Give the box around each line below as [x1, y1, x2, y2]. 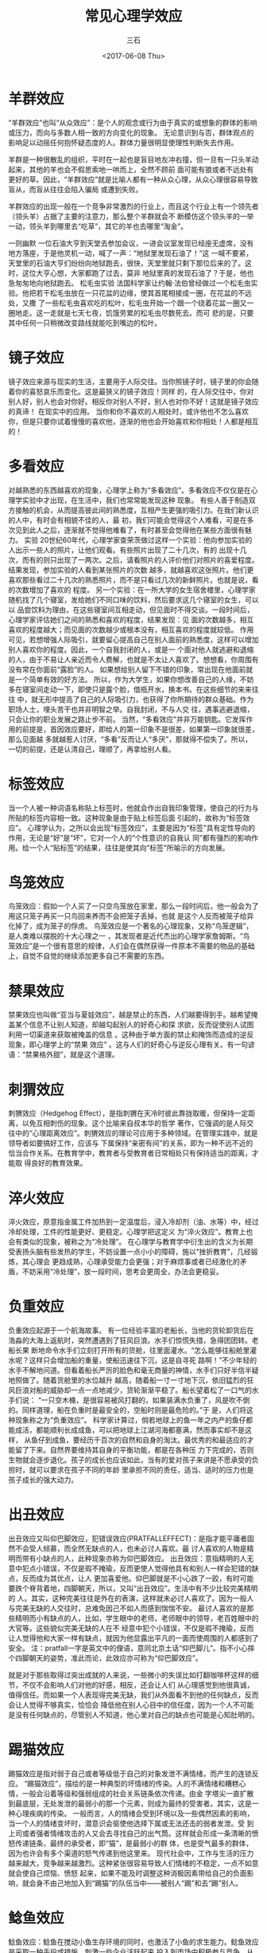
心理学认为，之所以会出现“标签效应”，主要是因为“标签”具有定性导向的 [27, 822, 256, 833]
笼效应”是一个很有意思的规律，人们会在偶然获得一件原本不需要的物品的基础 [8, 941, 256, 951]
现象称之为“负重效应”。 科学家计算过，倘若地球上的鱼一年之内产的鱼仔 [14, 1415, 246, 1425]
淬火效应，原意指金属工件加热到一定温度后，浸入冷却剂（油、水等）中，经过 [8, 1217, 259, 1227]
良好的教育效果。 [30, 1159, 87, 1168]
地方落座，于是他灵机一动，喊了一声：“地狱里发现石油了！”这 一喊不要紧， [8, 248, 253, 257]
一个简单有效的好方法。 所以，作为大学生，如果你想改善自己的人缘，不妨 [14, 674, 254, 684]
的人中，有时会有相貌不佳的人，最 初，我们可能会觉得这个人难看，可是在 [8, 515, 247, 524]
